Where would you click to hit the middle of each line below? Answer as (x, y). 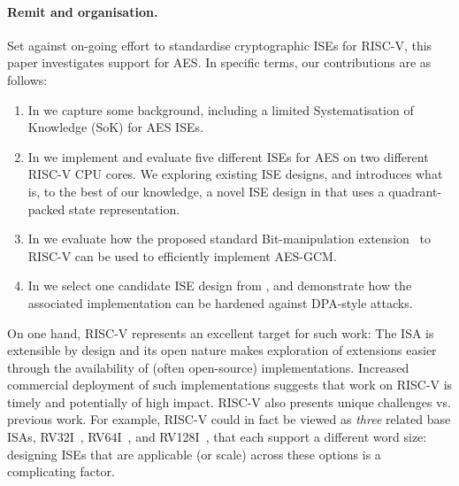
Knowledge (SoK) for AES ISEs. (115, 127)
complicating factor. (61, 471)
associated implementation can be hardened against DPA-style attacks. (220, 302)
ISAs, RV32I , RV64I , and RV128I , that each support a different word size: (217, 437)
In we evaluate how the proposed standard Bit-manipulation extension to (229, 239)
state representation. (125, 208)
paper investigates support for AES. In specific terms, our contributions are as (219, 62)
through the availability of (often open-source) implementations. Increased (208, 367)
